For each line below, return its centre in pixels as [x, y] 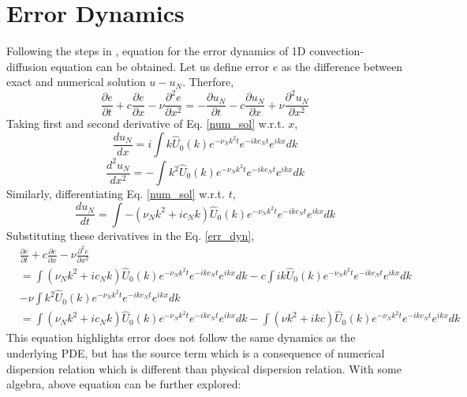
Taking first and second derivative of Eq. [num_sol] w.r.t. [146, 124]
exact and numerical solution [76, 82]
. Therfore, [208, 82]
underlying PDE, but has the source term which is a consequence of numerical [196, 352]
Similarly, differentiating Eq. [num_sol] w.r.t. [116, 194]
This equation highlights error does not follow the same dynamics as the [181, 337]
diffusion [27, 66]
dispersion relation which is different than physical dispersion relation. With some [204, 368]
